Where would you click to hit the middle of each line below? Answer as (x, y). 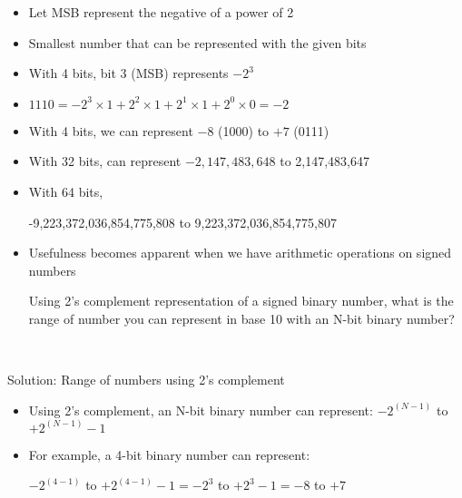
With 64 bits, (66, 191)
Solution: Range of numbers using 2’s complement (146, 380)
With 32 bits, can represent (105, 161)
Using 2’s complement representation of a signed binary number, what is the (241, 301)
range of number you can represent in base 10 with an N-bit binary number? (241, 318)
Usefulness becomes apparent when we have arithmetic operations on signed (240, 253)
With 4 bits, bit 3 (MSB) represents (128, 73)
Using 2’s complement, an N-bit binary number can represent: (201, 410)
